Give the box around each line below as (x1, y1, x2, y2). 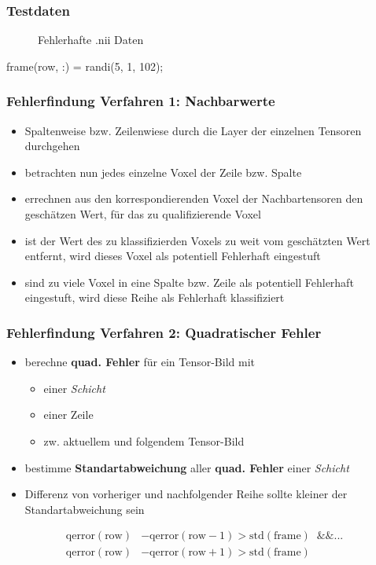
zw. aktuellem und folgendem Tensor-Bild (43, 432, 245, 449)
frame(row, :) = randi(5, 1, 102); (6, 57, 164, 74)
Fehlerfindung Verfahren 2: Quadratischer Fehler (6, 322, 322, 342)
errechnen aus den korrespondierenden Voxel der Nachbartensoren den (24, 190, 363, 207)
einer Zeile (43, 406, 94, 423)
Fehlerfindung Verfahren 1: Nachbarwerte (6, 91, 275, 111)
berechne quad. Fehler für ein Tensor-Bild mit (24, 354, 255, 370)
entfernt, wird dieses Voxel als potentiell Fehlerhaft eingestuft (24, 248, 321, 264)
